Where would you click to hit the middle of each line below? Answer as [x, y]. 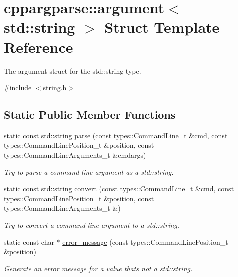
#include [18, 87]
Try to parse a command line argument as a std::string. [89, 172]
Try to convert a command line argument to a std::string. [92, 225]
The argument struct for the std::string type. [73, 70]
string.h [55, 87]
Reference [39, 46]
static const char [29, 242]
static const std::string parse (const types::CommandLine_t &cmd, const [116, 135]
